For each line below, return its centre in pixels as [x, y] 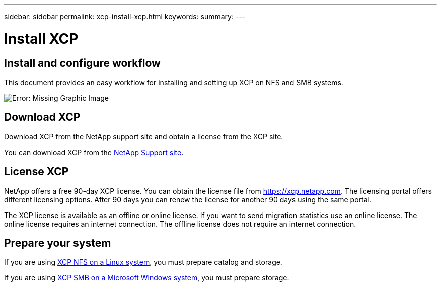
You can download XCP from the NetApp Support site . [94, 152]
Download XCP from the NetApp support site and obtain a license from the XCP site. [144, 136]
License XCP [36, 172]
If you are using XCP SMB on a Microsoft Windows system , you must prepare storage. [147, 278]
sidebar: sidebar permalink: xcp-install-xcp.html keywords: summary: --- [125, 16]
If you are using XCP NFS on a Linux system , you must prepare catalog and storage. [143, 262]
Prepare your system [58, 243]
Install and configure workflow [82, 63]
